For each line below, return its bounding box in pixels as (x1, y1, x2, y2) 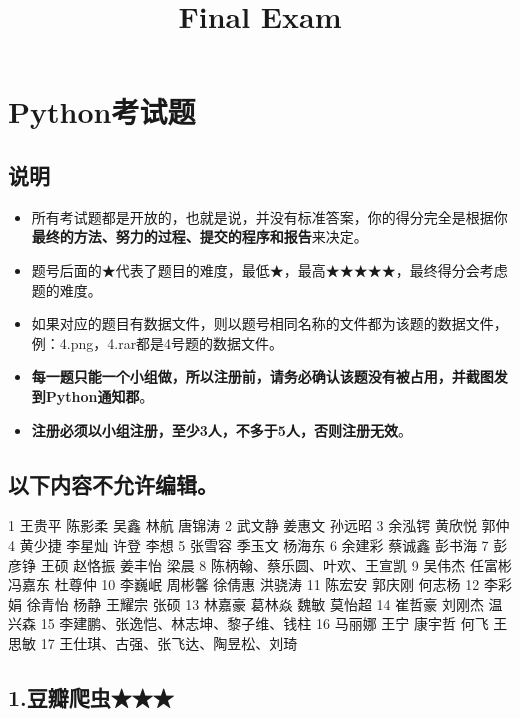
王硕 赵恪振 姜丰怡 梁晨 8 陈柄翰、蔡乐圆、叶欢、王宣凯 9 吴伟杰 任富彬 (40, 554, 512, 575)
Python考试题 (8, 91, 196, 132)
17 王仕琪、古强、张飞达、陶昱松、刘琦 (40, 632, 298, 653)
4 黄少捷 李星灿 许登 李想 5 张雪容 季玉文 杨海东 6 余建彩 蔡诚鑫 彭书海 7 (8, 534, 489, 555)
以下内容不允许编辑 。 (8, 468, 218, 499)
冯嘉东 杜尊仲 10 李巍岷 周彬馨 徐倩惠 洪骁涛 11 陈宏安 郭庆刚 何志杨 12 (8, 574, 480, 595)
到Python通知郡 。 (31, 385, 154, 406)
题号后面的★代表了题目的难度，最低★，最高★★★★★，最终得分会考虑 (31, 259, 508, 280)
